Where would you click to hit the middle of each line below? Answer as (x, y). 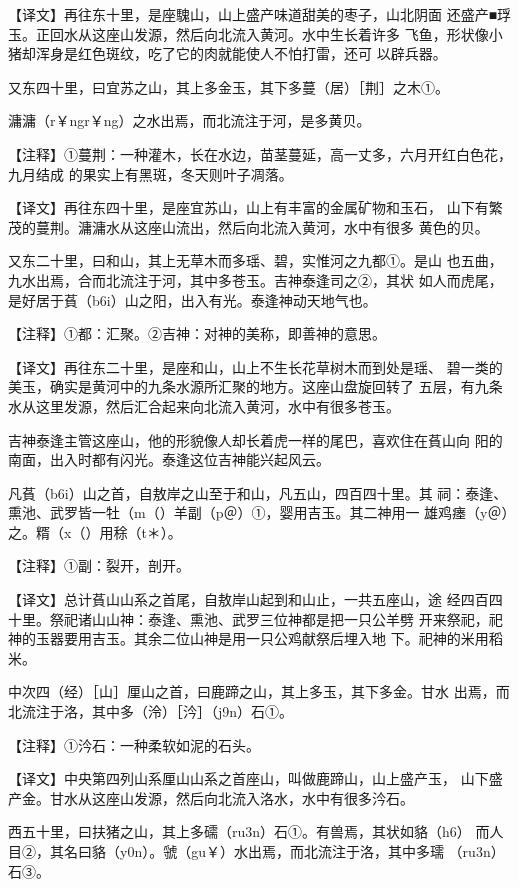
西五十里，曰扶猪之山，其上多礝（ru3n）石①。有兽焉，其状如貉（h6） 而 (249, 831)
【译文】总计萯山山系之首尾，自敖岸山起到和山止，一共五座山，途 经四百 (248, 599)
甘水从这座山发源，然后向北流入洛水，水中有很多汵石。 (231, 797)
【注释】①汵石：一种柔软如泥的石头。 (134, 744)
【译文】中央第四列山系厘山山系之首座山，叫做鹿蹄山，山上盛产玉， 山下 (248, 778)
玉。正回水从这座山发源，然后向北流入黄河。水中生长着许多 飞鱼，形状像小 (255, 33)
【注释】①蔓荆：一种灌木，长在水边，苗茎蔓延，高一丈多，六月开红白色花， (260, 153)
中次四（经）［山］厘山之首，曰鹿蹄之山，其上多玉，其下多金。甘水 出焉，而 (259, 691)
